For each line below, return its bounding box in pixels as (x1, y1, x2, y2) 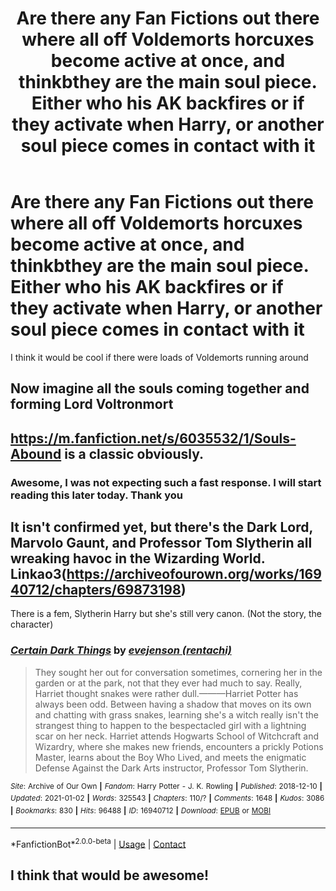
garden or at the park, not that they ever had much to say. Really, (34, 677, 303, 689)
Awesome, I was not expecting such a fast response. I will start (10, 475, 322, 489)
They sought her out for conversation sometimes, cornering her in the (34, 666, 323, 678)
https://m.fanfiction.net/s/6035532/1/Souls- (10, 430, 297, 447)
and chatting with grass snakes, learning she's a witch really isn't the (34, 708, 320, 721)
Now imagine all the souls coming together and (10, 380, 310, 397)
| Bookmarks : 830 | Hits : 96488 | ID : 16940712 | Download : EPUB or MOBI (10, 806, 272, 816)
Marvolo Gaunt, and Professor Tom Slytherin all (10, 535, 313, 552)
